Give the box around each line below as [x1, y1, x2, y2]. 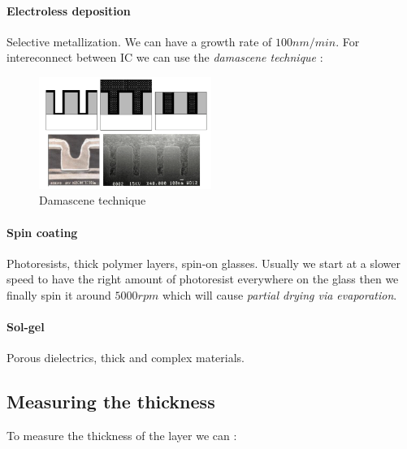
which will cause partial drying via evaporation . [162, 286, 397, 303]
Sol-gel [6, 318, 45, 335]
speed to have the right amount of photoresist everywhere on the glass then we [6, 270, 399, 287]
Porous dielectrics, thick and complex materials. [6, 349, 245, 366]
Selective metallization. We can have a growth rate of [6, 32, 272, 50]
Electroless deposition [6, 2, 131, 19]
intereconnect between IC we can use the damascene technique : [6, 49, 323, 66]
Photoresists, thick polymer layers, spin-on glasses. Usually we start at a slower [6, 254, 401, 271]
